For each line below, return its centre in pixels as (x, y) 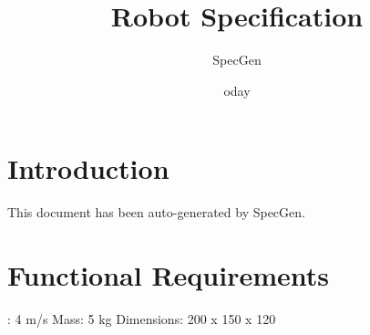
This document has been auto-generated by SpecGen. (156, 212)
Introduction (88, 168)
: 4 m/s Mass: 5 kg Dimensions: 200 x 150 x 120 (142, 318)
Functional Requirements (168, 275)
